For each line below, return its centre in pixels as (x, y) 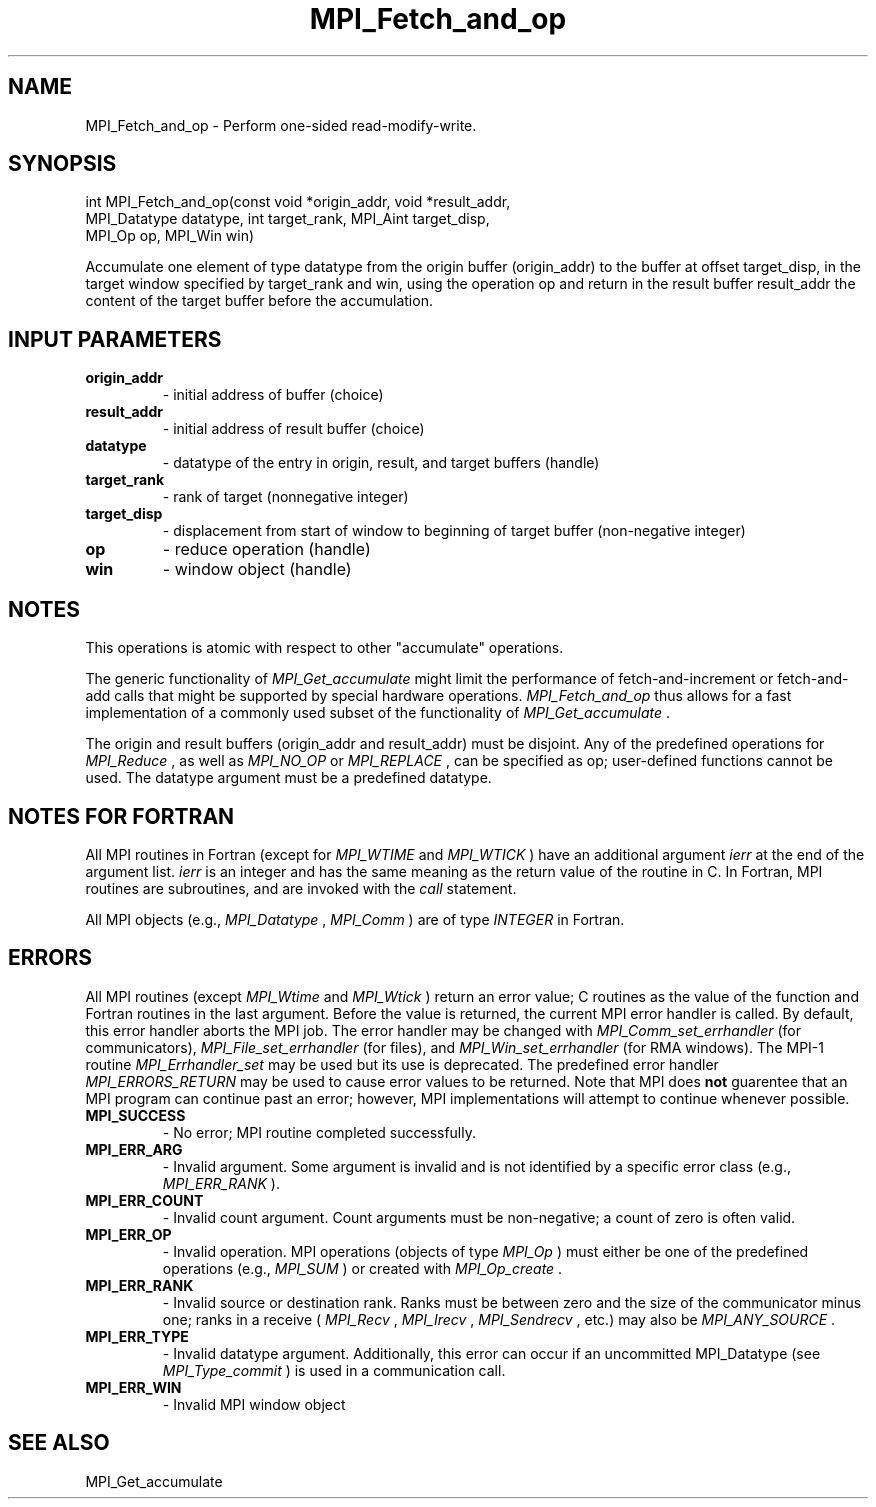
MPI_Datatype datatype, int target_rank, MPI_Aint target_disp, (287, 219)
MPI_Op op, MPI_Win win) (170, 236)
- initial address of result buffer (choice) (293, 429)
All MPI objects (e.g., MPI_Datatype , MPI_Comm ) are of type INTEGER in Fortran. (355, 919)
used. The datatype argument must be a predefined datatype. (288, 778)
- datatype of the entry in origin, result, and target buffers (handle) (381, 463)
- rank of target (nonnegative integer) (285, 497)
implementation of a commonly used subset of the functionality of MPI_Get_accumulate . (377, 713)
